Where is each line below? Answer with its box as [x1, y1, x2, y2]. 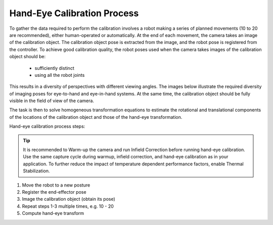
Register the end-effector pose [22, 189, 86, 195]
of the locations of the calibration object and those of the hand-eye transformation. [9, 114, 183, 120]
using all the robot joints [34, 72, 85, 78]
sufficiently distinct [34, 65, 74, 71]
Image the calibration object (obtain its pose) [22, 196, 116, 202]
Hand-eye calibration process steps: [9, 123, 85, 129]
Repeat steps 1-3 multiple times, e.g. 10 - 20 [22, 203, 114, 209]
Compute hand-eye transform [22, 210, 84, 216]
